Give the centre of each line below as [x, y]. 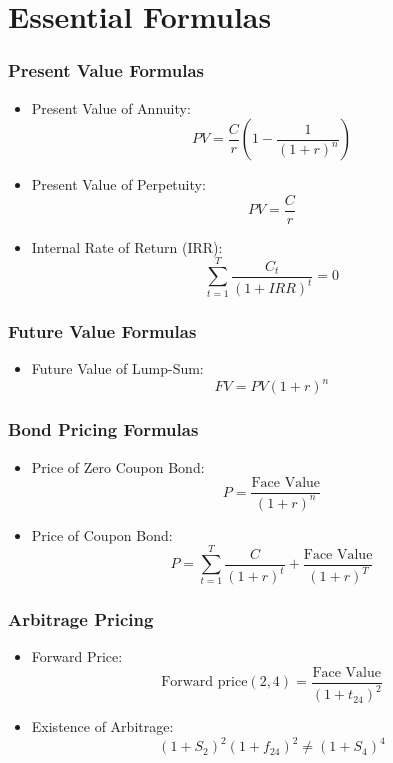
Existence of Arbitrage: [102, 726]
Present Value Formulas [106, 70]
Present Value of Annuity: [111, 107]
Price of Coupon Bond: [102, 534]
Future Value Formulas [102, 331]
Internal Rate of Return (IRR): [127, 246]
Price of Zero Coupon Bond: [118, 466]
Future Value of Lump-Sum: [117, 368]
